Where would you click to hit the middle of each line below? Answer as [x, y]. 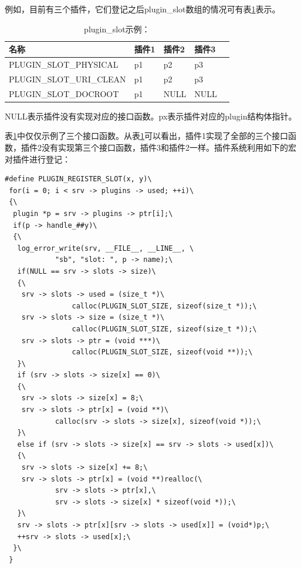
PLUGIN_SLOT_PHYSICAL [64, 64]
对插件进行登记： [38, 159]
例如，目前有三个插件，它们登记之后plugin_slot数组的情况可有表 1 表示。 [143, 9]
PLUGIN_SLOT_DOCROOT [64, 93]
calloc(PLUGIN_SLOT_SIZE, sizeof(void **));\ [162, 352]
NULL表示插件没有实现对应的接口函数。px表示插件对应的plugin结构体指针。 [151, 116]
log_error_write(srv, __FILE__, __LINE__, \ [106, 248]
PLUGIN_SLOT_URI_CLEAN [67, 79]
